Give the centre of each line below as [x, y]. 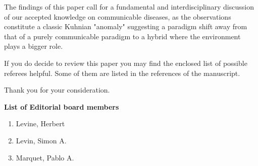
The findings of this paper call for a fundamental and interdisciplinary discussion [129, 7]
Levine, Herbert [40, 123]
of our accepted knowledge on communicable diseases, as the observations [118, 16]
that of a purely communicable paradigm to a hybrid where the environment [122, 36]
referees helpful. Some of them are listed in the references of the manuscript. [122, 73]
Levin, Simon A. [41, 140]
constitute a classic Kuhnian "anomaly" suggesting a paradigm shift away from [126, 26]
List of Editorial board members [62, 106]
